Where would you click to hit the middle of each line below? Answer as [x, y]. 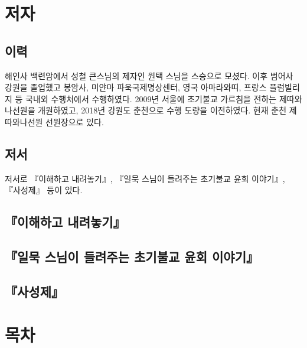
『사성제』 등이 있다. [44, 190]
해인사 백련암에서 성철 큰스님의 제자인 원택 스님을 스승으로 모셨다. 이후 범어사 [149, 75]
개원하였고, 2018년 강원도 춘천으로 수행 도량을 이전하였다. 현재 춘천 [162, 110]
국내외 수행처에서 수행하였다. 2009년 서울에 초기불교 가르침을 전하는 [151, 98]
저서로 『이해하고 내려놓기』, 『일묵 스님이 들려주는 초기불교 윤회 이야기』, [145, 178]
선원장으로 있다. [75, 121]
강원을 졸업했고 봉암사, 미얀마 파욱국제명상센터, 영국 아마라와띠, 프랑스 [136, 87]
